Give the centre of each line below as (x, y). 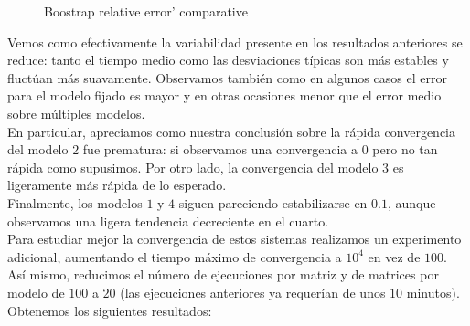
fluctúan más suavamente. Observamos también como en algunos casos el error (227, 77)
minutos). (433, 292)
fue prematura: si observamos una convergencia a (220, 149)
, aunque (411, 202)
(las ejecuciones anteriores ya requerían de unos (253, 292)
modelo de (36, 292)
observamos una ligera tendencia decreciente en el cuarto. (168, 221)
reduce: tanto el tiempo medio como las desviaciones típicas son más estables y (228, 60)
